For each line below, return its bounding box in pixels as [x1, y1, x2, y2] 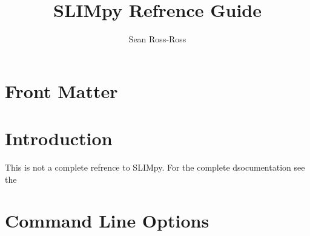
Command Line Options [5, 208, 209, 233]
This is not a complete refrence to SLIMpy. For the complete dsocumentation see [5, 161, 305, 174]
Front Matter [5, 78, 118, 103]
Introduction [5, 126, 113, 151]
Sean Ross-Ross [128, 33, 186, 45]
